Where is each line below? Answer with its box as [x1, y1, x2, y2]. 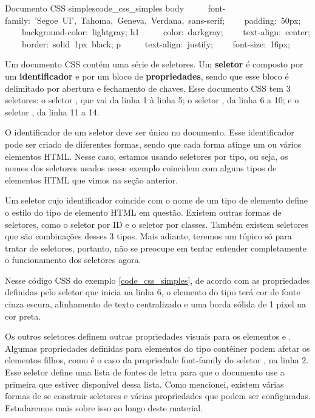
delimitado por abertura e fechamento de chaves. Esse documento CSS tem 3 [5, 81, 291, 94]
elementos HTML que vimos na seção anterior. [5, 173, 178, 186]
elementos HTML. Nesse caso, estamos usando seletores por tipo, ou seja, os [5, 149, 288, 162]
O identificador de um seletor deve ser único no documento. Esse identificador [5, 126, 294, 139]
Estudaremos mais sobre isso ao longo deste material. [5, 401, 203, 414]
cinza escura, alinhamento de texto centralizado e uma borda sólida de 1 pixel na [5, 298, 307, 310]
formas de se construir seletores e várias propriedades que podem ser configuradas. [5, 389, 311, 402]
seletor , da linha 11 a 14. [5, 105, 100, 118]
